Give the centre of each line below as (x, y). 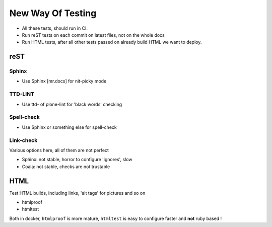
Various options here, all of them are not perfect (59, 150)
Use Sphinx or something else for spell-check (69, 127)
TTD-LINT (22, 94)
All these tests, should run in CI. (55, 28)
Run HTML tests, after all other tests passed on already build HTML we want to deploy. (112, 42)
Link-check (23, 140)
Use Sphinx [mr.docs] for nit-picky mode (64, 81)
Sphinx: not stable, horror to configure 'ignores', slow (77, 160)
